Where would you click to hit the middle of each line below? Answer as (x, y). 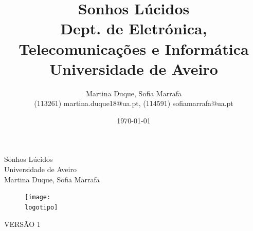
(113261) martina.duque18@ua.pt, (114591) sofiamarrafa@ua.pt (134, 103)
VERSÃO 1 (22, 224)
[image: (38, 197)
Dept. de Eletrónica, (134, 28)
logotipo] (41, 207)
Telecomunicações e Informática (134, 48)
